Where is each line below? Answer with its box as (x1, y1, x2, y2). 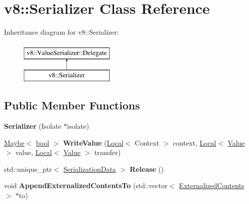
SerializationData (63, 163, 116, 174)
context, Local (173, 137, 216, 148)
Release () (129, 163, 164, 174)
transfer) (94, 147, 121, 157)
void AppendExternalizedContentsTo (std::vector (4, 180, 168, 191)
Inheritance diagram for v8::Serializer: (4, 27, 119, 37)
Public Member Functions (4, 98, 140, 113)
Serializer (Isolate (4, 121, 62, 131)
